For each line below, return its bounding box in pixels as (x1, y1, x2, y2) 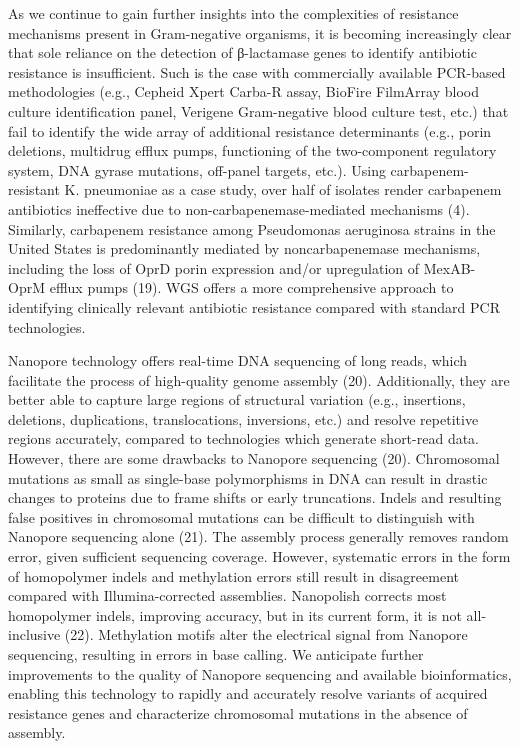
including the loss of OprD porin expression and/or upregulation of (8, 257, 420, 278)
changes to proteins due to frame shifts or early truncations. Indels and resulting (8, 487, 502, 508)
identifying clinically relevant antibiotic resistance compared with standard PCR (8, 296, 500, 317)
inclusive (8, 624, 61, 645)
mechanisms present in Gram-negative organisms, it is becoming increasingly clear (8, 22, 512, 43)
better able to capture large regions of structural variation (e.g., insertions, (8, 389, 466, 410)
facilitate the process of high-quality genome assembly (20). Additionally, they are (8, 369, 510, 390)
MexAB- (423, 257, 476, 278)
